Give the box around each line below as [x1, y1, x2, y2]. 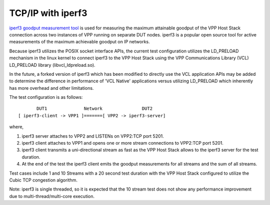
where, [9, 124, 24, 130]
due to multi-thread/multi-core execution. [9, 193, 95, 199]
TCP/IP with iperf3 [9, 7, 87, 18]
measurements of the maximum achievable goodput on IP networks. [9, 39, 150, 45]
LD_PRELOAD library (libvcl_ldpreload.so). [9, 62, 95, 68]
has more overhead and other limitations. [9, 85, 94, 91]
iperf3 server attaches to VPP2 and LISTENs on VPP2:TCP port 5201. [21, 133, 164, 139]
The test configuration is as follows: [9, 94, 83, 100]
